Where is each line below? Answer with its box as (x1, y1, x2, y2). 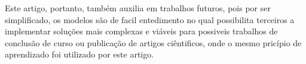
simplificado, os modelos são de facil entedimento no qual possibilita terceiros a (5, 13, 295, 25)
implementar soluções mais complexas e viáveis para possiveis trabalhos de (5, 25, 278, 37)
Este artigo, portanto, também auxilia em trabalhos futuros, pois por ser (5, 2, 271, 14)
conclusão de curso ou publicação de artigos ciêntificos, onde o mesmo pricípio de (5, 36, 302, 49)
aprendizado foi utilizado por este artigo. (5, 48, 154, 60)
